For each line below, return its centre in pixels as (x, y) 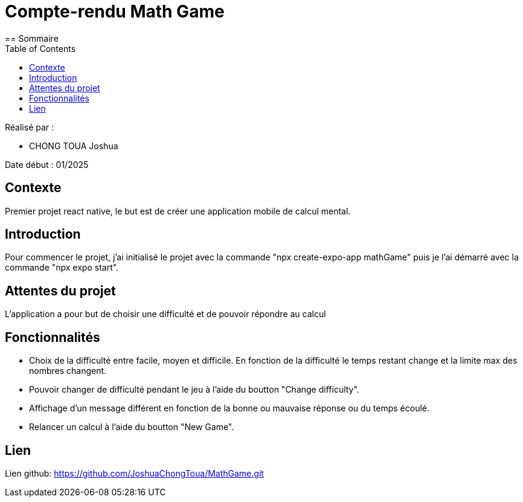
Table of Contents (40, 48)
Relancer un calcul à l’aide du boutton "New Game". (132, 427)
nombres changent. (68, 371)
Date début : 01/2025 (47, 164)
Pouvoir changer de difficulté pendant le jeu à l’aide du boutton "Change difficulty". (194, 390)
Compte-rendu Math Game (115, 11)
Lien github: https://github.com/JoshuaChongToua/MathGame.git (134, 473)
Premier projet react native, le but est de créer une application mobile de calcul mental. (178, 211)
